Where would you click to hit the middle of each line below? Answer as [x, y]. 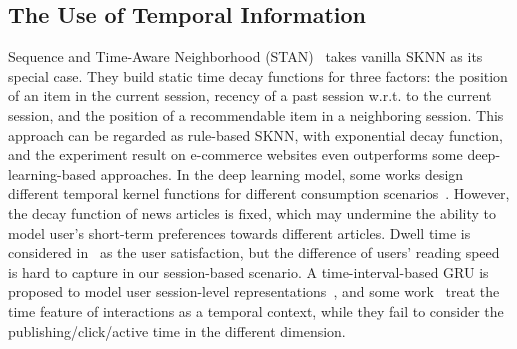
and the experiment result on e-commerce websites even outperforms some [235, 154]
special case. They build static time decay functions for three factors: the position [258, 75]
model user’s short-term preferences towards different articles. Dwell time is [239, 232]
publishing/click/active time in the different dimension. [177, 330]
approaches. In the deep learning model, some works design [282, 173]
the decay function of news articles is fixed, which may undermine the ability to [252, 212]
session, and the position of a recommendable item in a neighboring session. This [256, 114]
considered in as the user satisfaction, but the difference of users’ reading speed [254, 252]
